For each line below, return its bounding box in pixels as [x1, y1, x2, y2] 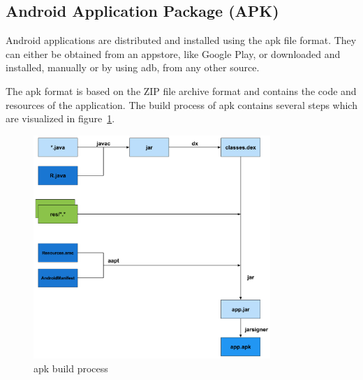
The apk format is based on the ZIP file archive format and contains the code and [6, 83, 357, 98]
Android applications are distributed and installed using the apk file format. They [6, 33, 357, 47]
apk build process [34, 361, 108, 375]
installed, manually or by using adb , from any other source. [6, 60, 260, 75]
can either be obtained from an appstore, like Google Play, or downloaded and [6, 46, 341, 61]
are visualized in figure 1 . [6, 111, 115, 126]
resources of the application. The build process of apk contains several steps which [6, 97, 357, 112]
